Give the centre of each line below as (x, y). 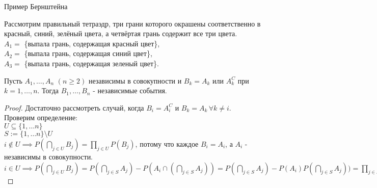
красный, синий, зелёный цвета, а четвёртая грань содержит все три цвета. (121, 33)
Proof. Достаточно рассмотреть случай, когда (74, 107)
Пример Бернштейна (36, 6)
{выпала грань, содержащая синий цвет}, (88, 53)
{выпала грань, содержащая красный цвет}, (92, 43)
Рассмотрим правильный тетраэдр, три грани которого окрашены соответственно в (132, 23)
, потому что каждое (167, 143)
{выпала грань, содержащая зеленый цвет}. (91, 63)
